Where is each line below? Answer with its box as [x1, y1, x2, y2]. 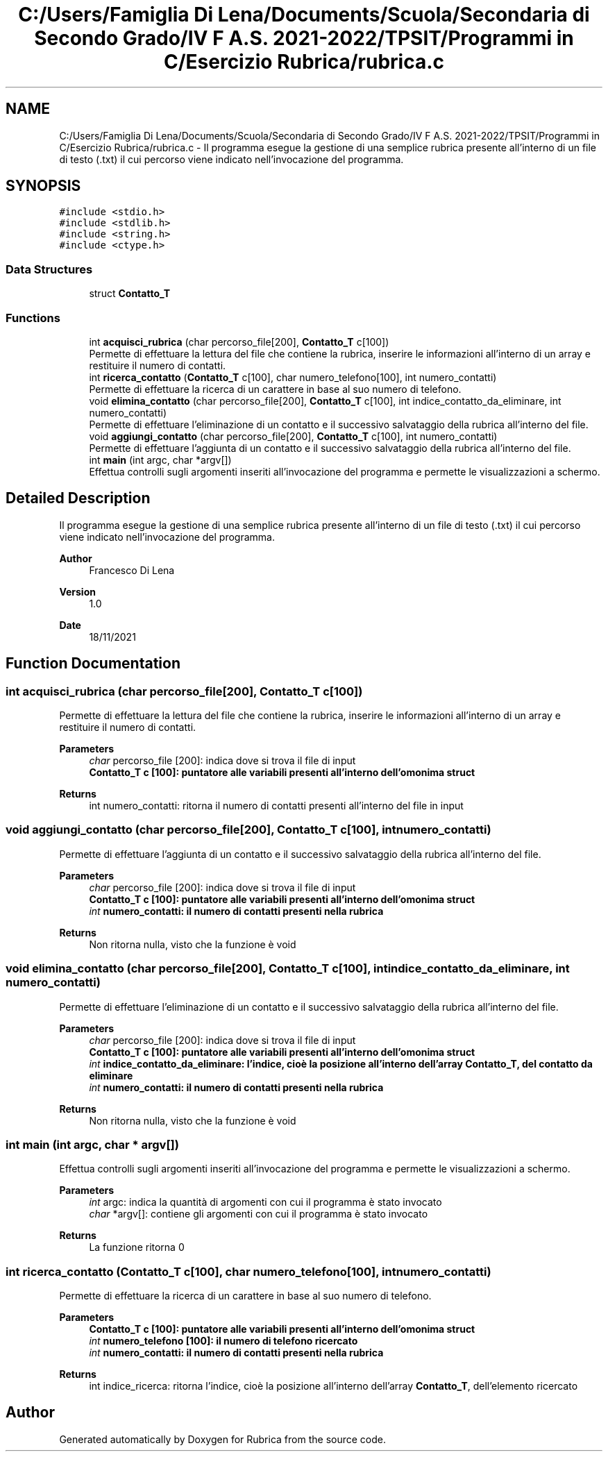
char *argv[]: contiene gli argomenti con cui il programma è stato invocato [89, 1208, 428, 1220]
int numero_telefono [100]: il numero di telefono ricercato [89, 1335, 358, 1347]
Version [59, 585, 96, 598]
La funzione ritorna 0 [89, 1241, 185, 1254]
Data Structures [6, 262, 93, 276]
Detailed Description [6, 489, 151, 507]
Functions [6, 310, 60, 325]
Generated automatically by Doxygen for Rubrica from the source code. [59, 1433, 386, 1445]
